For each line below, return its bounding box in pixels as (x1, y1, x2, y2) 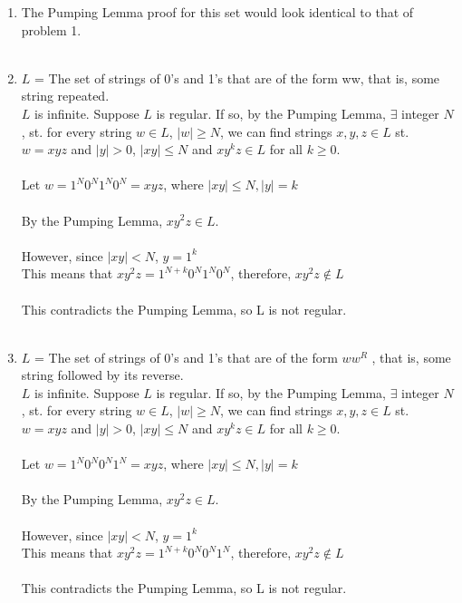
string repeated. (21, 86, 110, 105)
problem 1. (21, 20, 82, 39)
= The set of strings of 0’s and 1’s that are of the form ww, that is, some (34, 68, 440, 87)
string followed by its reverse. (21, 365, 184, 384)
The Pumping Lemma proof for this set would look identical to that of (21, 3, 414, 21)
